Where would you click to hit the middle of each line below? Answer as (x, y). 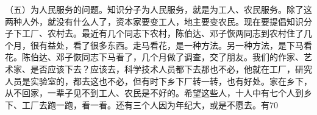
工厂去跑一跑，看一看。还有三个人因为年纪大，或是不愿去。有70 (150, 104)
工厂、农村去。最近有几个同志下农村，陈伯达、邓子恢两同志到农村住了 (162, 33)
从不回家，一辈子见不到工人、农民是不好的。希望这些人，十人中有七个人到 (154, 93)
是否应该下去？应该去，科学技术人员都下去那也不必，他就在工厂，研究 (171, 68)
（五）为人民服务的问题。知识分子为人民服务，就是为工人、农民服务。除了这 (158, 9)
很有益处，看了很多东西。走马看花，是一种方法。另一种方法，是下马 (167, 45)
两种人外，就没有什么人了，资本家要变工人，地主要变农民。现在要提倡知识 (154, 21)
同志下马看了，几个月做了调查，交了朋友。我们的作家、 (192, 57)
